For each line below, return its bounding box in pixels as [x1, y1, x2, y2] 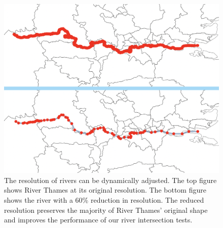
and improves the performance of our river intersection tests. [4, 214, 193, 225]
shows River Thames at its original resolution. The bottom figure [4, 185, 206, 195]
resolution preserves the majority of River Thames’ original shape [4, 204, 208, 215]
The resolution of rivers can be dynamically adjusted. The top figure [4, 174, 217, 185]
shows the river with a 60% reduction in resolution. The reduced [4, 194, 204, 205]
